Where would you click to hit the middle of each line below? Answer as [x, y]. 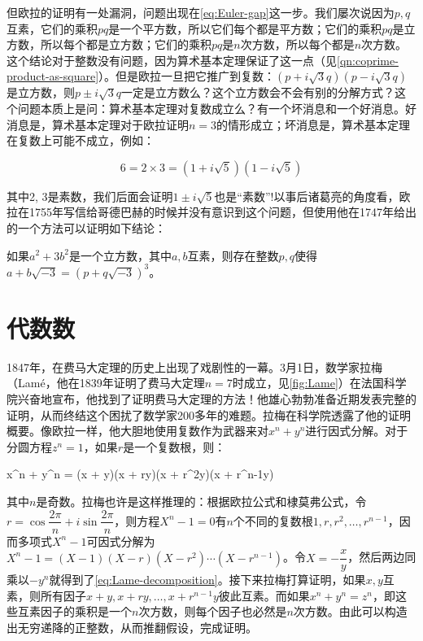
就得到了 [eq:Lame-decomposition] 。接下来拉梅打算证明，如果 [207, 580]
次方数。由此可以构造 [350, 611]
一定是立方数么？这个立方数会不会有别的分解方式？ [258, 92]
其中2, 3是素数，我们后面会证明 [90, 196]
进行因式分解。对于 [357, 431]
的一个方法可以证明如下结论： [86, 227]
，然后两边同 [382, 557]
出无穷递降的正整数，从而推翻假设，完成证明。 [132, 627]
